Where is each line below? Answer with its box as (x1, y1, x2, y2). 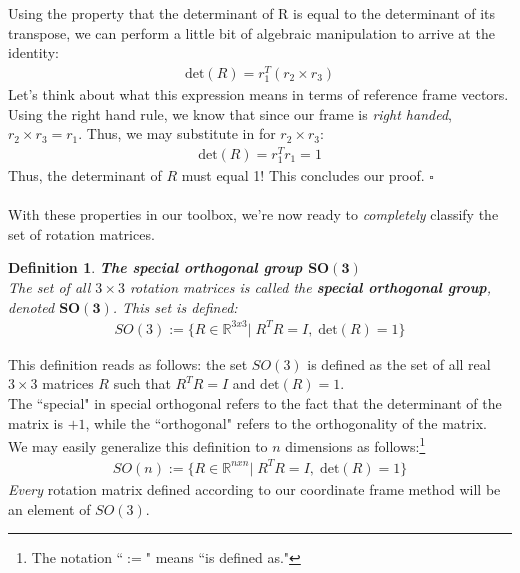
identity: (8, 42, 59, 63)
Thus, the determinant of (8, 165, 162, 186)
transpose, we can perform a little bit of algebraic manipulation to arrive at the (8, 22, 495, 43)
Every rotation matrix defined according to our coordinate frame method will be (8, 478, 501, 499)
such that (113, 373, 171, 394)
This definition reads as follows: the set (8, 353, 248, 374)
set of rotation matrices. (8, 223, 155, 244)
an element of (8, 498, 91, 519)
